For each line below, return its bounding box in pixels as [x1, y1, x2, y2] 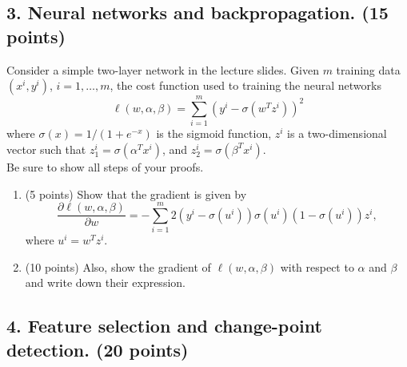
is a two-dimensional [287, 125, 387, 142]
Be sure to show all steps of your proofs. [6, 158, 204, 175]
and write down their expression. [25, 274, 186, 291]
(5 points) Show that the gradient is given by [25, 185, 247, 202]
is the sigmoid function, [156, 125, 272, 142]
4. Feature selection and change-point [6, 313, 322, 338]
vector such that [6, 140, 86, 157]
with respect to [280, 258, 354, 275]
